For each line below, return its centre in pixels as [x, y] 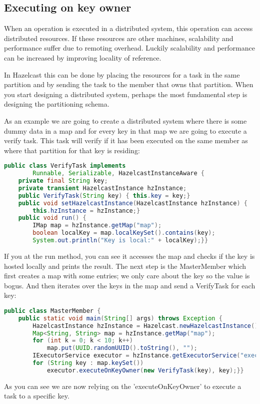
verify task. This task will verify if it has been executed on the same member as [126, 140]
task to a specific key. [37, 396]
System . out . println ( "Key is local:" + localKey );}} [120, 241]
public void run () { [52, 218]
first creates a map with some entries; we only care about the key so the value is [127, 276]
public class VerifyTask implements [65, 166]
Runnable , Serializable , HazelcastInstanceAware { [118, 173]
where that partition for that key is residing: [72, 150]
